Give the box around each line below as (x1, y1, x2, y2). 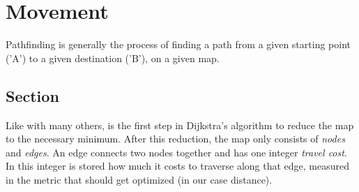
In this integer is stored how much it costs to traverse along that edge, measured (6, 158, 349, 173)
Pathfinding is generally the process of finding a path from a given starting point (6, 37, 351, 52)
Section (6, 84, 59, 106)
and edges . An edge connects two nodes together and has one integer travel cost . (6, 145, 347, 159)
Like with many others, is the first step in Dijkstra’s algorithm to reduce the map (6, 117, 354, 132)
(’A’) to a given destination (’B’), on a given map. (6, 50, 220, 65)
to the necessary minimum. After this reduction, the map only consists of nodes (6, 131, 345, 146)
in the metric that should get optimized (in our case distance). (6, 172, 273, 186)
